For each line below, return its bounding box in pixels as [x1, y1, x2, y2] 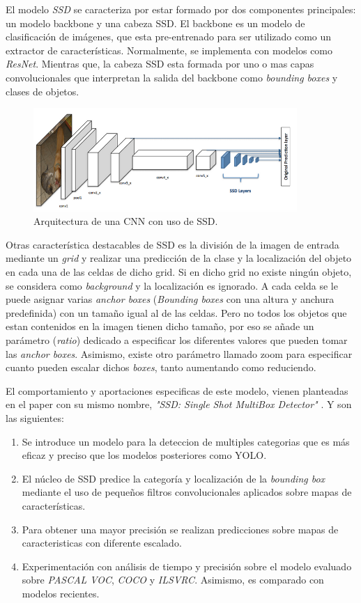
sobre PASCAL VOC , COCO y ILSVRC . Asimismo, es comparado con [22, 572, 324, 587]
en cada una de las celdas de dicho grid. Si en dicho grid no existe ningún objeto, [6, 265, 352, 279]
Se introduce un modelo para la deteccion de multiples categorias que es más [22, 434, 350, 448]
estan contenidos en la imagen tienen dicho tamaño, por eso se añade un [6, 319, 314, 334]
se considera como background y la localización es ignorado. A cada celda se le [6, 278, 338, 292]
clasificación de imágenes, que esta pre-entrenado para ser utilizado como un [6, 29, 332, 44]
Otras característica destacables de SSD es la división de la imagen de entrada [6, 237, 339, 251]
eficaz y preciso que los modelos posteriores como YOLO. [22, 448, 267, 462]
